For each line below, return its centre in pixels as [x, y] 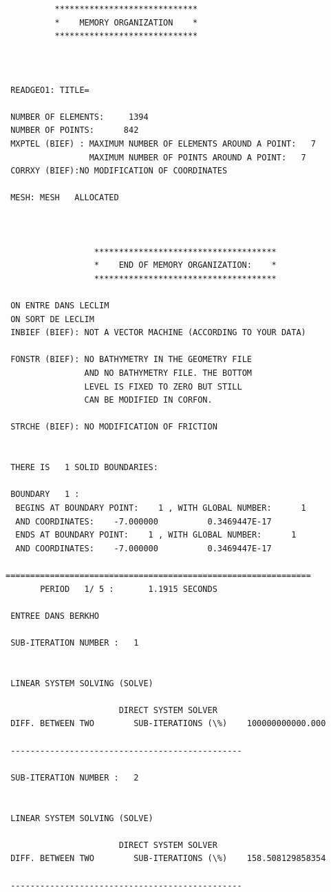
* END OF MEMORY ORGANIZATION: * [185, 265]
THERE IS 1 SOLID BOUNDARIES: [84, 468]
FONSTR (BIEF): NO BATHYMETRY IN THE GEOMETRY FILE [131, 360]
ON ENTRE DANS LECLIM [60, 306]
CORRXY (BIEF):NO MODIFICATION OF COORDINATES [119, 171]
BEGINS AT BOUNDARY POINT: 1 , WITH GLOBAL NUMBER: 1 [161, 508]
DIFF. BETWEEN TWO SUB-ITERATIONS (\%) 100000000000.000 [168, 724]
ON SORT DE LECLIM [52, 319]
